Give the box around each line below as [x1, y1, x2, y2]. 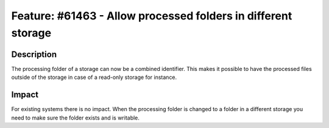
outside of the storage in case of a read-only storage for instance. [11, 73, 177, 81]
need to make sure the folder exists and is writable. [11, 114, 140, 121]
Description [11, 49, 57, 59]
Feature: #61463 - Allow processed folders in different [11, 9, 292, 22]
